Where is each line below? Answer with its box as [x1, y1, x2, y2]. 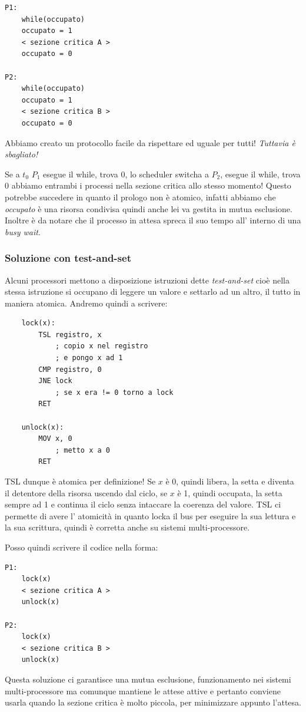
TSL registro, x [38, 330, 102, 339]
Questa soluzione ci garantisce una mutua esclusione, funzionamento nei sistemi [5, 673, 291, 685]
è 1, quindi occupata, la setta [177, 486, 282, 499]
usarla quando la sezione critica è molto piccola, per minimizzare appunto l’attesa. [5, 696, 301, 708]
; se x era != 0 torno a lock [55, 388, 174, 397]
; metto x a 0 [55, 446, 110, 454]
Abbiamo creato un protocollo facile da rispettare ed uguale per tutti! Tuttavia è [5, 136, 295, 149]
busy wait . [5, 225, 41, 238]
